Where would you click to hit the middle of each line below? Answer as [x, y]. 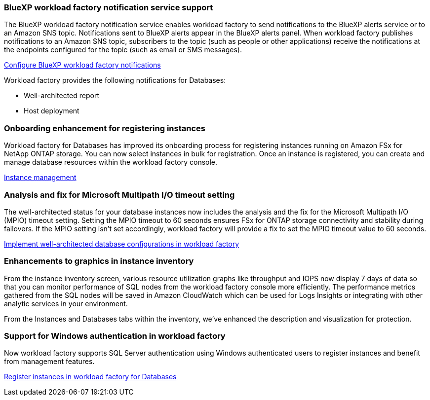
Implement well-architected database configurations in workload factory [122, 244]
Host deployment [52, 111]
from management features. [49, 362]
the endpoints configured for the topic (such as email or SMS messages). [123, 50]
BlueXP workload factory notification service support [109, 7]
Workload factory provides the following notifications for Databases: [115, 80]
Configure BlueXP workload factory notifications [82, 65]
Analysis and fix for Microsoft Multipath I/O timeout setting [119, 195]
